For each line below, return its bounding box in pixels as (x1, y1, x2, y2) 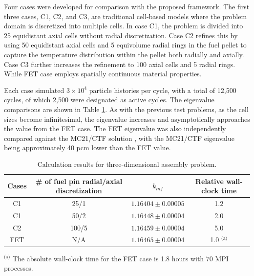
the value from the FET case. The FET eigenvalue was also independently (4, 123, 226, 134)
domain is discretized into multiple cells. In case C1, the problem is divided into (4, 21, 243, 31)
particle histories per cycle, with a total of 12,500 (89, 85, 236, 95)
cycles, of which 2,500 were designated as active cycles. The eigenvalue (4, 94, 214, 105)
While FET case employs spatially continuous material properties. (4, 69, 202, 79)
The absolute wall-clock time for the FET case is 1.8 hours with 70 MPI (12, 253, 229, 263)
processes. (4, 263, 33, 273)
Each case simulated (4, 85, 64, 95)
